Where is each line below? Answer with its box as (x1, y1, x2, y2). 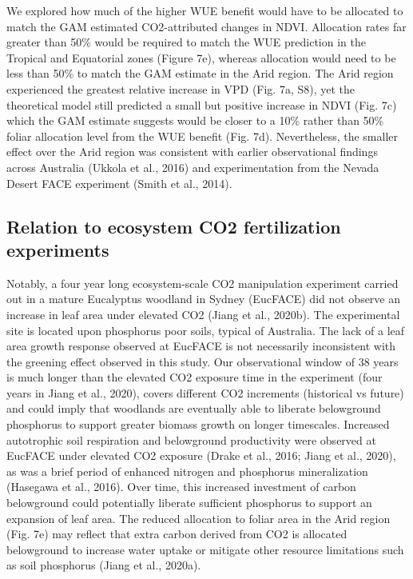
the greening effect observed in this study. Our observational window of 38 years (6, 353, 399, 369)
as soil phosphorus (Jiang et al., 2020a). (6, 557, 201, 573)
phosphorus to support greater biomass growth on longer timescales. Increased (6, 416, 390, 433)
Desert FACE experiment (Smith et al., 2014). (6, 174, 232, 191)
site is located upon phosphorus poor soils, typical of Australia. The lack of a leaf (6, 321, 405, 338)
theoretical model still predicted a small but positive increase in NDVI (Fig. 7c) (6, 96, 397, 113)
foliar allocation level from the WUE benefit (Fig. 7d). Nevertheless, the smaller (6, 127, 398, 144)
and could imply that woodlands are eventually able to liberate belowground (6, 400, 381, 417)
